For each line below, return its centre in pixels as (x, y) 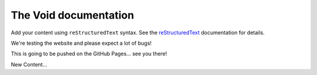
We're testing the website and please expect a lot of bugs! (81, 43)
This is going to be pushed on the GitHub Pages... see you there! (89, 54)
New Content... (29, 65)
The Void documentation (72, 15)
